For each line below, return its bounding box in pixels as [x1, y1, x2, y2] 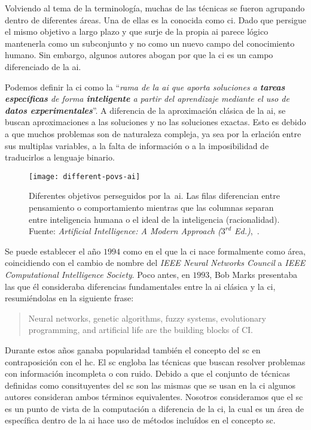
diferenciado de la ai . [5, 60, 81, 72]
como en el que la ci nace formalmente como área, [123, 244, 306, 257]
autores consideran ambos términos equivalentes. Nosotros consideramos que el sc [5, 390, 303, 403]
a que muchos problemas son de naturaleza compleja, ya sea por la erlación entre [5, 127, 301, 140]
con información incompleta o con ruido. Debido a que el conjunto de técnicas [5, 367, 290, 380]
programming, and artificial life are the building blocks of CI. [28, 323, 253, 336]
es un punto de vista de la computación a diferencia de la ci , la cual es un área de [5, 402, 304, 414]
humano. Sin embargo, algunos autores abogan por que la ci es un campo [5, 49, 273, 61]
